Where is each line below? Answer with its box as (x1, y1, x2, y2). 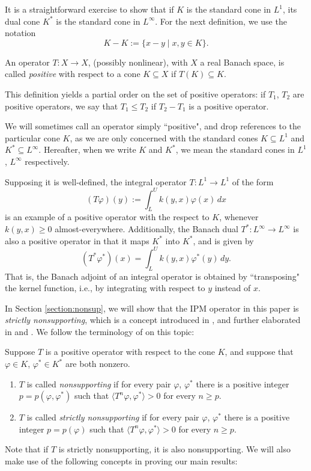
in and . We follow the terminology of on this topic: (5, 325, 195, 337)
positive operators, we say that (5, 99, 118, 112)
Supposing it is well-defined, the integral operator (5, 175, 187, 188)
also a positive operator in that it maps (5, 234, 149, 247)
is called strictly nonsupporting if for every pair (26, 411, 199, 423)
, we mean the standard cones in (175, 143, 295, 156)
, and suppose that (225, 345, 294, 358)
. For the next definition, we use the (155, 14, 287, 27)
